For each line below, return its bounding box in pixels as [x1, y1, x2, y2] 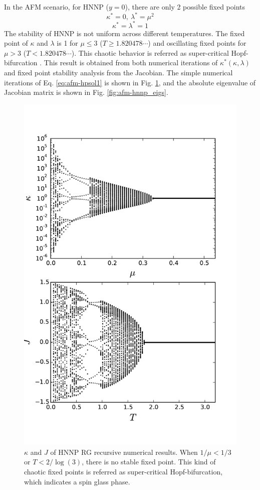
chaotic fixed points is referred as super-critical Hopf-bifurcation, [24, 466, 223, 476]
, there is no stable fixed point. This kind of [82, 456, 216, 467]
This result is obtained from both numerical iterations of [44, 57, 218, 68]
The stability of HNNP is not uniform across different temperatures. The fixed [4, 28, 245, 38]
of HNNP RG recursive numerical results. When [50, 446, 198, 457]
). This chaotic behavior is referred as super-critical [71, 47, 229, 58]
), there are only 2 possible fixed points [125, 2, 245, 12]
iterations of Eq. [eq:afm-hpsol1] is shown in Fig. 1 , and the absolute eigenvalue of [4, 77, 256, 87]
